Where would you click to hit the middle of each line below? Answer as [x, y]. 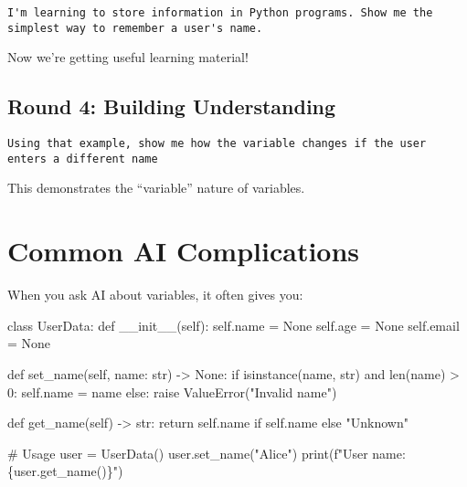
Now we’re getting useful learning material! [128, 57]
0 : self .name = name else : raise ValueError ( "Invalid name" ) [172, 392]
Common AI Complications [184, 251]
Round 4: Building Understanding [172, 106]
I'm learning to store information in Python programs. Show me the [220, 13]
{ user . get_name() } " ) [65, 471]
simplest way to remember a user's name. [135, 28]
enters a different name [83, 159]
